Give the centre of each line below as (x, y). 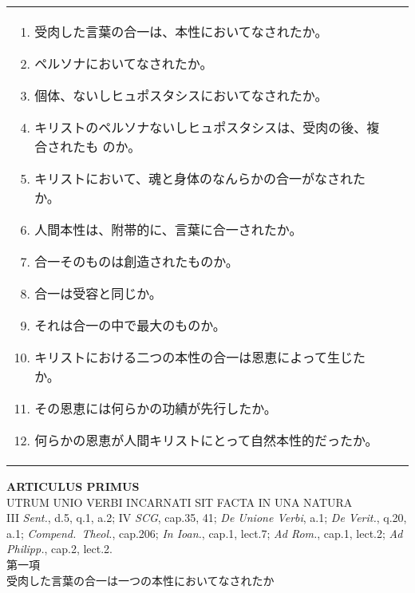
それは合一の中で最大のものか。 (130, 325)
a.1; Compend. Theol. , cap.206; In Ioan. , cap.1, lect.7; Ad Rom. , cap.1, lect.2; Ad (205, 533)
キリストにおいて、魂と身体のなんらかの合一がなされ (194, 178)
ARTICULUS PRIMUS (73, 486)
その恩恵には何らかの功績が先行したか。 (156, 408)
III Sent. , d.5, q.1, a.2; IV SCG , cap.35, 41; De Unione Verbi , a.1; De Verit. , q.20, (207, 518)
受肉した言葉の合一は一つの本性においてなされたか (140, 580)
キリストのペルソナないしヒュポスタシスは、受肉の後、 (201, 127)
